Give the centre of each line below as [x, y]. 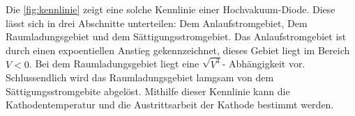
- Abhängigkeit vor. [264, 64]
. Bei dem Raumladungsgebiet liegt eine [114, 64]
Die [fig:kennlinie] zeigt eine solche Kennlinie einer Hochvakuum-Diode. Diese [171, 9]
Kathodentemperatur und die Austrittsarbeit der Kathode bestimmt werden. [170, 105]
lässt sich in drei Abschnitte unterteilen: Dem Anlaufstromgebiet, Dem [157, 23]
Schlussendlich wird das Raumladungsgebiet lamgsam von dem [140, 77]
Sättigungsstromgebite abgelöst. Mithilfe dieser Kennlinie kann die [148, 91]
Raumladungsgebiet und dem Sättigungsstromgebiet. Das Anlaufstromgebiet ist [176, 36]
